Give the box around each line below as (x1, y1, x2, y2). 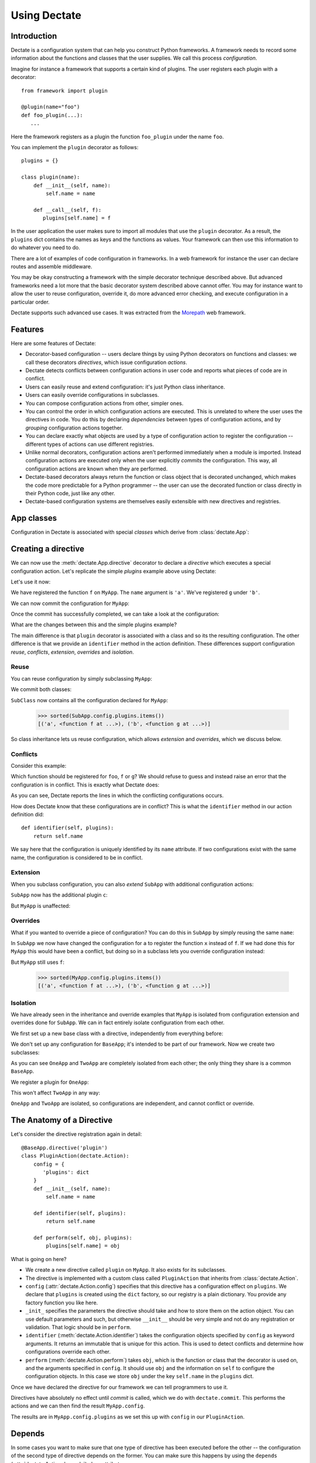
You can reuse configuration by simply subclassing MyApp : (11, 675, 152, 682)
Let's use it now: (11, 578, 51, 585)
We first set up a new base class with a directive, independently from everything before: (11, 1030, 224, 1037)
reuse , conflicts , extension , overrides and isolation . (11, 648, 134, 655)
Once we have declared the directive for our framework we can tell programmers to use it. (11, 1383, 228, 1390)
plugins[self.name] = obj (46, 1242, 120, 1249)
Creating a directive (11, 544, 85, 554)
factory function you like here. (25, 1299, 98, 1306)
